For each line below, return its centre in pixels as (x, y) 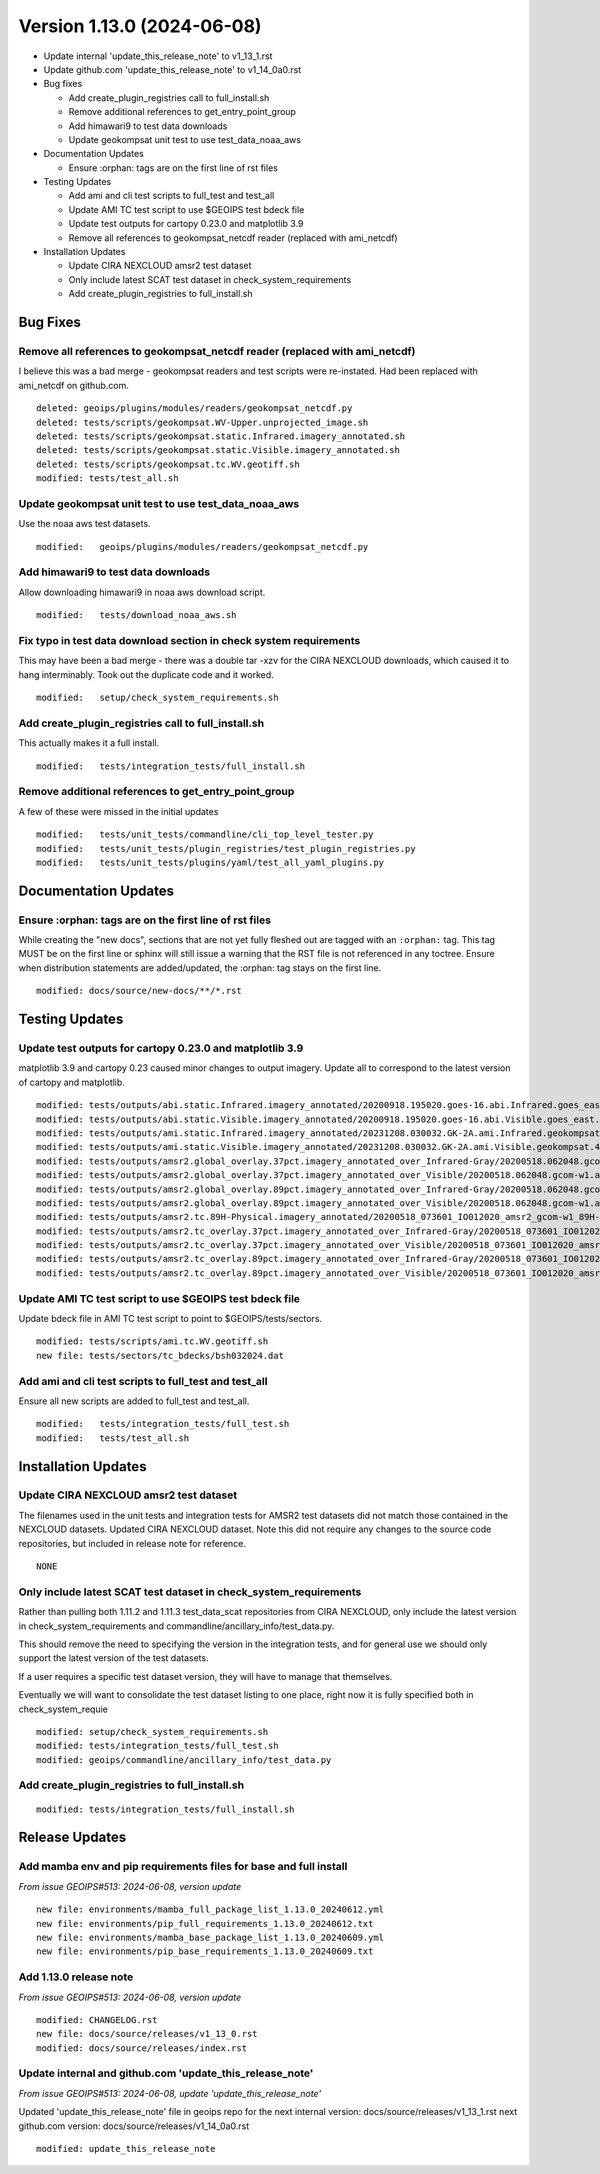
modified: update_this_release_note (126, 2148)
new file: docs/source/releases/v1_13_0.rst (147, 2034)
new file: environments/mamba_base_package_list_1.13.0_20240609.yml (210, 1937)
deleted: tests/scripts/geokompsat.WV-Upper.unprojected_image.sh (202, 422)
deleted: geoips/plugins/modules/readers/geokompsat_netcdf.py (194, 408)
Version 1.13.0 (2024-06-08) (140, 26)
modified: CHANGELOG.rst (97, 2019)
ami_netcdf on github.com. (73, 385)
